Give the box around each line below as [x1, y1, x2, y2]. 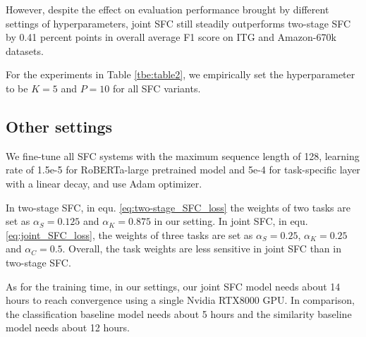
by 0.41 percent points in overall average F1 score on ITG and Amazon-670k [6, 30, 336, 44]
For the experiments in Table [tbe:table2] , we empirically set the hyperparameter [6, 67, 355, 82]
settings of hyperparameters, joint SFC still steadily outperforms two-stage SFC [6, 16, 351, 30]
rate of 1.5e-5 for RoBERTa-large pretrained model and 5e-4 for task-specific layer [6, 162, 360, 177]
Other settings [6, 115, 113, 137]
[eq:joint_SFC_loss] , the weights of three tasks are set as [6, 227, 253, 242]
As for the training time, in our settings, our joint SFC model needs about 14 [6, 278, 341, 293]
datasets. [6, 43, 44, 58]
